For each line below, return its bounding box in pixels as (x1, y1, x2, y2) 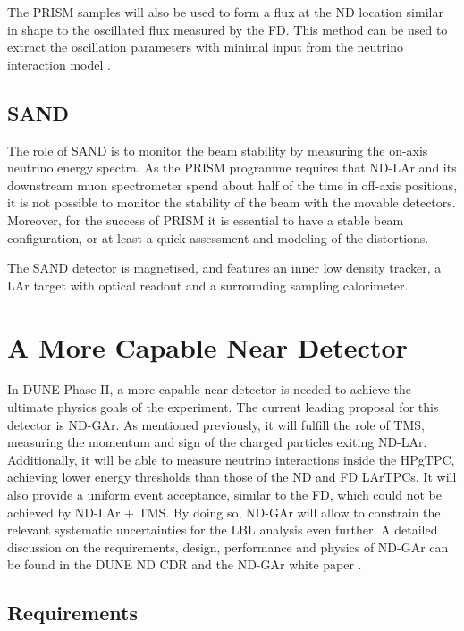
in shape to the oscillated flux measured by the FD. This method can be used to (7, 20, 448, 38)
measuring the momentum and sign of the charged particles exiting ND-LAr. (7, 433, 427, 451)
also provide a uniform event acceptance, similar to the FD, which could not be (7, 485, 442, 504)
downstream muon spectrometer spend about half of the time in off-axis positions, (7, 175, 458, 194)
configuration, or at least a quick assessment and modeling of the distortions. (7, 228, 429, 247)
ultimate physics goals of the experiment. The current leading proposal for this (7, 398, 439, 416)
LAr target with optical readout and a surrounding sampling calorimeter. (7, 275, 409, 294)
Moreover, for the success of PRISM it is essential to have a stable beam (7, 210, 404, 229)
